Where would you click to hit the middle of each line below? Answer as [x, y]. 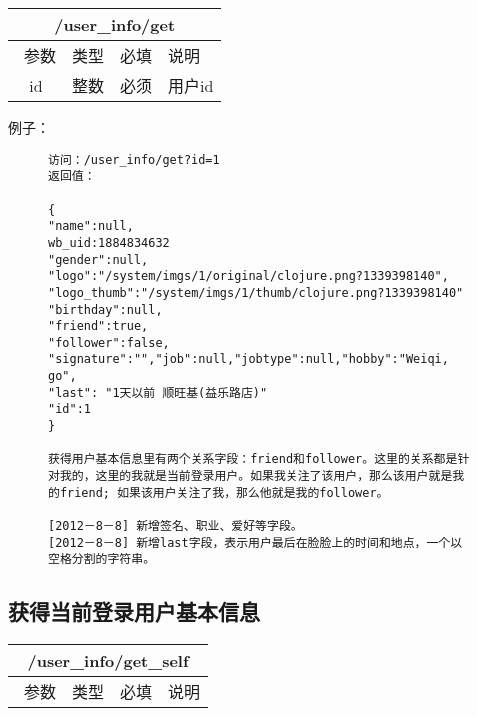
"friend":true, [98, 326]
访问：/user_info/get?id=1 [134, 159]
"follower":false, [109, 342]
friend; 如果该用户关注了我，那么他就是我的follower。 [224, 492]
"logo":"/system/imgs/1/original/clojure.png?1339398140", [248, 276]
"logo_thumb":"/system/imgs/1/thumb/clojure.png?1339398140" [256, 292]
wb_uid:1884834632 [109, 242]
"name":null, [91, 226]
